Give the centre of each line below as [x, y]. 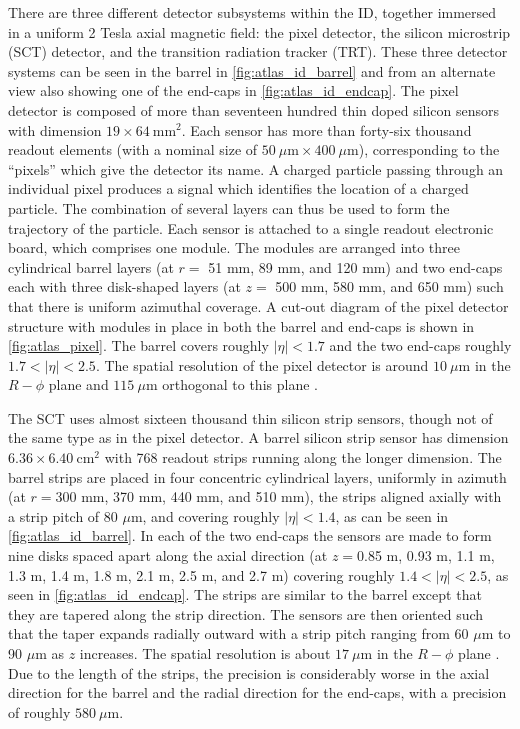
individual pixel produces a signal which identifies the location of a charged [238, 188]
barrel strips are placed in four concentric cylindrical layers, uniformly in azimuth [257, 476]
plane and [78, 384]
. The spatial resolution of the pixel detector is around [262, 364]
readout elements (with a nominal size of [133, 149]
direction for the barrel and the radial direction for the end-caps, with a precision [257, 692]
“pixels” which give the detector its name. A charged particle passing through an [256, 168]
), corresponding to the [429, 149]
